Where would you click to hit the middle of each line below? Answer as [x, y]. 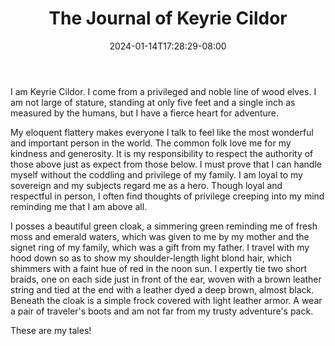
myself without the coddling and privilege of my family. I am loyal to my [156, 174]
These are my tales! [51, 330]
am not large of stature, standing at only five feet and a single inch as [153, 102]
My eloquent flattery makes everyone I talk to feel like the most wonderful [162, 132]
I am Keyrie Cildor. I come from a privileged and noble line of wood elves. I [163, 91]
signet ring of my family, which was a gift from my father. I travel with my [160, 247]
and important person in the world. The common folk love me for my [151, 143]
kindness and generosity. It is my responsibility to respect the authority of [162, 153]
